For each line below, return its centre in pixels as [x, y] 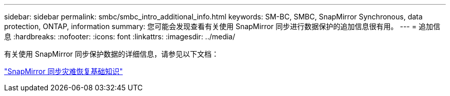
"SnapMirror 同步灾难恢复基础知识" [63, 71]
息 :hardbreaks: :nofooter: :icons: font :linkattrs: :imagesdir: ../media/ [120, 37]
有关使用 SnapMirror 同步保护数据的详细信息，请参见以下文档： [111, 54]
